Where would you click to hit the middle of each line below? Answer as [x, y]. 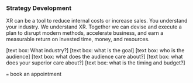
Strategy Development [39, 8]
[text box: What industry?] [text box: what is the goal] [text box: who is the [95, 50]
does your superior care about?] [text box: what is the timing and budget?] [96, 63]
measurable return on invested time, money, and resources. [78, 39]
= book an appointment [34, 74]
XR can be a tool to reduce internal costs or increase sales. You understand [97, 21]
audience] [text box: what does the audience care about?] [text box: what [94, 57]
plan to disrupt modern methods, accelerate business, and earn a [85, 33]
